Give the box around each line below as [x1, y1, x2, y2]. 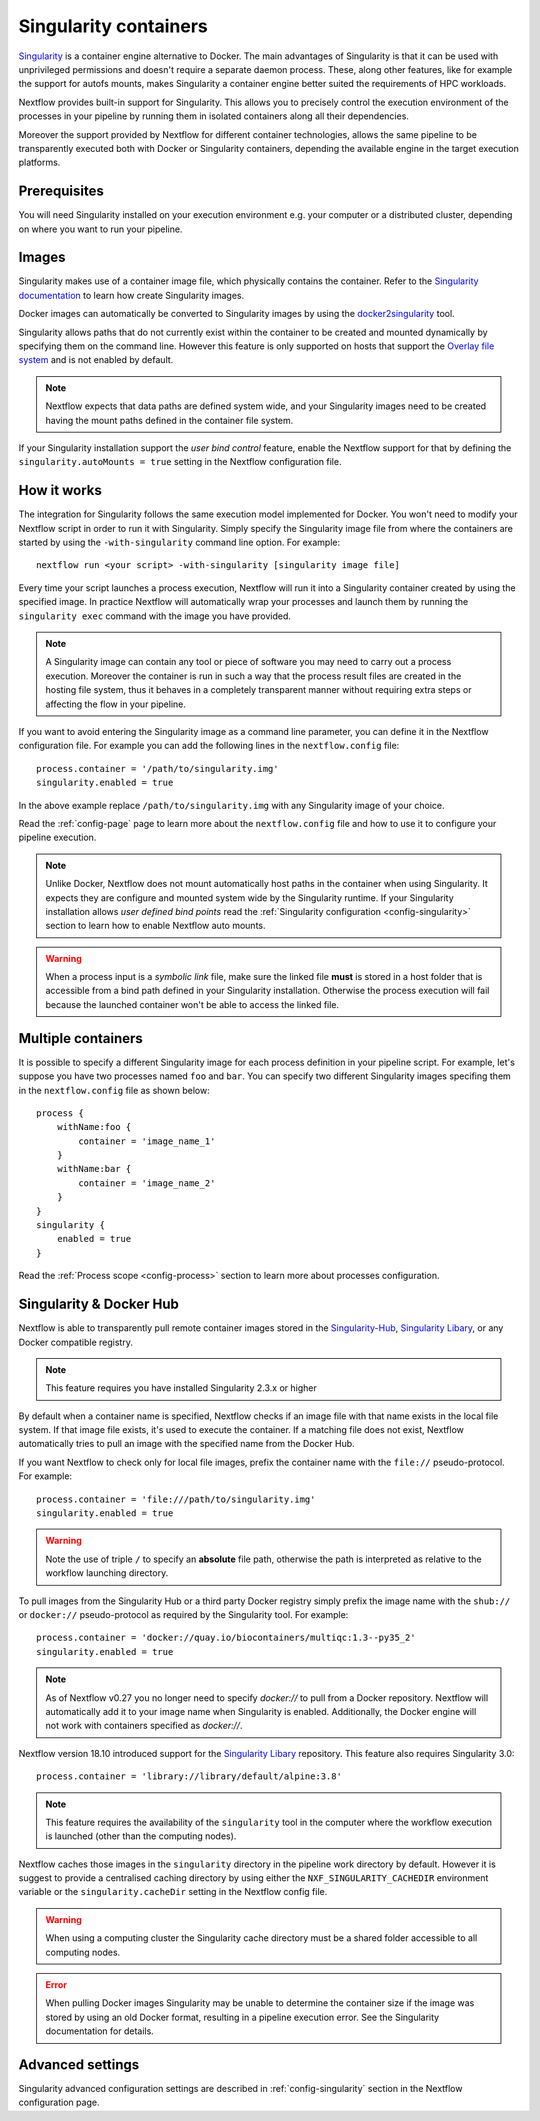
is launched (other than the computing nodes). [45, 1830, 237, 1842]
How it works [18, 482, 102, 499]
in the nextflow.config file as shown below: [18, 1084, 210, 1096]
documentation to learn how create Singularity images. [18, 289, 245, 301]
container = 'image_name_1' [78, 1135, 216, 1147]
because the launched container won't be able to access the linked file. [45, 998, 340, 1010]
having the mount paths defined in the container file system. [45, 414, 294, 426]
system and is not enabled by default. [18, 354, 174, 366]
